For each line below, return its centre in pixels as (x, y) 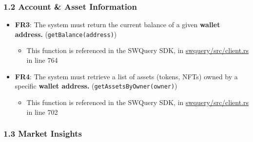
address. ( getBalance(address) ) (66, 34)
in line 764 (42, 60)
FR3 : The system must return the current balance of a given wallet (117, 25)
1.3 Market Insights (43, 133)
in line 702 (42, 112)
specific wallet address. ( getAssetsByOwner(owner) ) (96, 86)
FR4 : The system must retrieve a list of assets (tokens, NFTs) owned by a (126, 76)
